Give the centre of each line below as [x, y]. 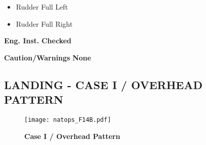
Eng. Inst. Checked [38, 41]
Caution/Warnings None [48, 57]
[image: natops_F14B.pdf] [68, 120]
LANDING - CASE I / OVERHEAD [103, 84]
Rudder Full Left [42, 7]
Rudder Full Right [44, 23]
